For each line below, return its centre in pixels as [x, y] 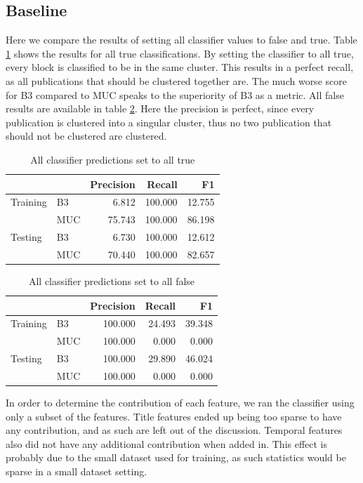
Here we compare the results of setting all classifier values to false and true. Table [181, 40]
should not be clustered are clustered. [86, 136]
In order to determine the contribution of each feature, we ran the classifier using [180, 403]
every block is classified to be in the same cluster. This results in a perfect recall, [180, 67]
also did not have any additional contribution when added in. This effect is [167, 443]
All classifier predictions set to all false [112, 281]
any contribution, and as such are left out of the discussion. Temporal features [174, 430]
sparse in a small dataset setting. [77, 471]
